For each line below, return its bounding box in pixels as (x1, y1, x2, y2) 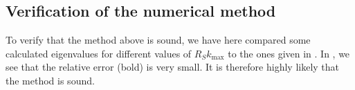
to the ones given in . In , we (228, 46, 350, 60)
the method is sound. (6, 73, 95, 87)
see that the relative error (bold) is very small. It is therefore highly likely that (6, 60, 340, 74)
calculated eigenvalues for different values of (6, 46, 192, 60)
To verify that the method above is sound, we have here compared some (6, 33, 311, 47)
